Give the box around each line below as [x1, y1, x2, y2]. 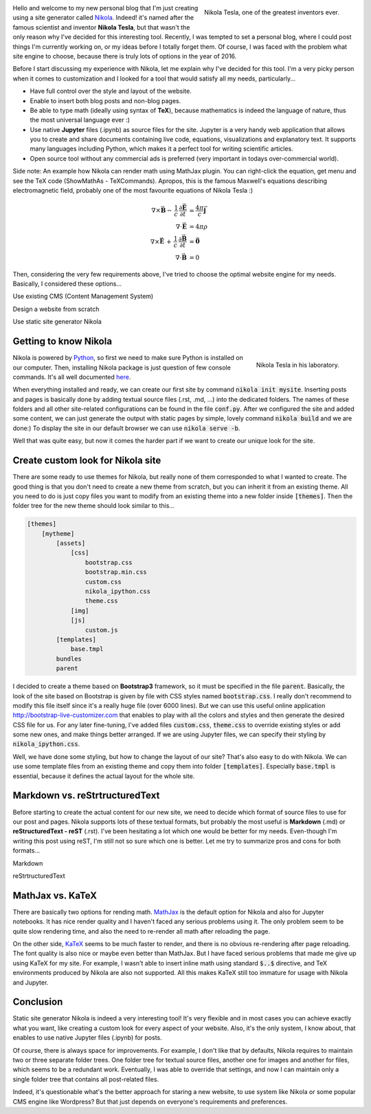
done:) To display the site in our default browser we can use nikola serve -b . [12, 424, 240, 432]
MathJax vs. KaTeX [12, 890, 98, 901]
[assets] [56, 539, 86, 547]
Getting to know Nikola [12, 336, 113, 347]
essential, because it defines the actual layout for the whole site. [12, 771, 195, 780]
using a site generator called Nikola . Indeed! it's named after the [12, 14, 194, 22]
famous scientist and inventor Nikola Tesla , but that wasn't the [12, 23, 190, 31]
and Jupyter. [12, 978, 49, 987]
